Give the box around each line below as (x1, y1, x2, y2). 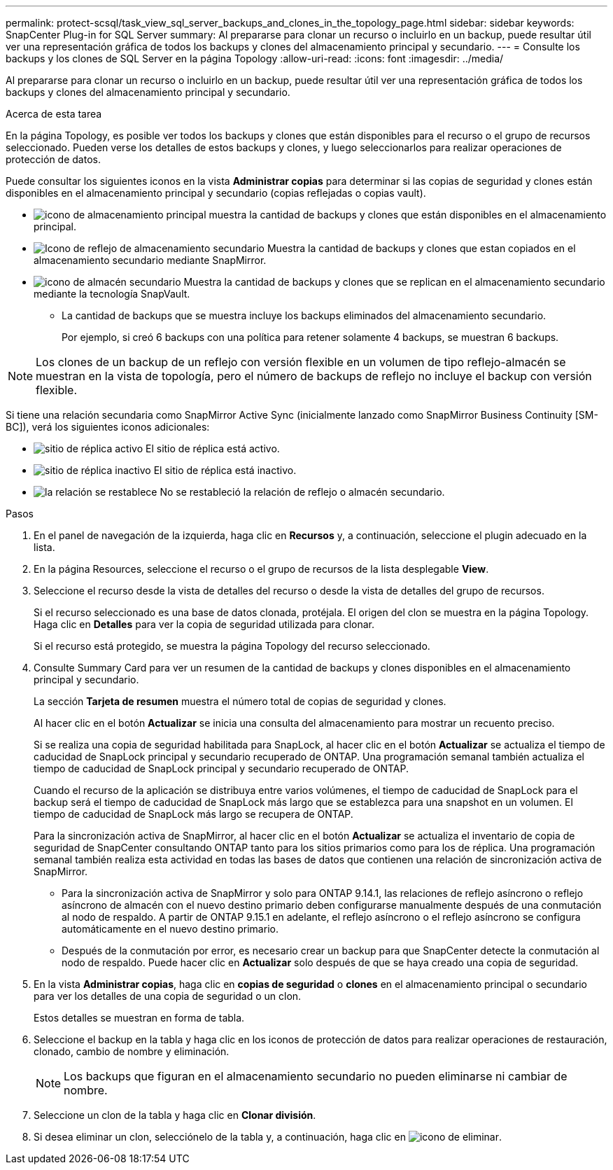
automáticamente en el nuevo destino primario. (62, 923, 279, 935)
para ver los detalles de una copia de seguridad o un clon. (34, 990, 302, 1002)
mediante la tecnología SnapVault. (34, 288, 190, 300)
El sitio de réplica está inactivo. (153, 464, 297, 476)
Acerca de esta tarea (6, 108, 102, 120)
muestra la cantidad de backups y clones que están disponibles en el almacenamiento (209, 209, 607, 221)
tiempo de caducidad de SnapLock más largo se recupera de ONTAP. (34, 808, 353, 820)
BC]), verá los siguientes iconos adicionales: (6, 421, 210, 433)
